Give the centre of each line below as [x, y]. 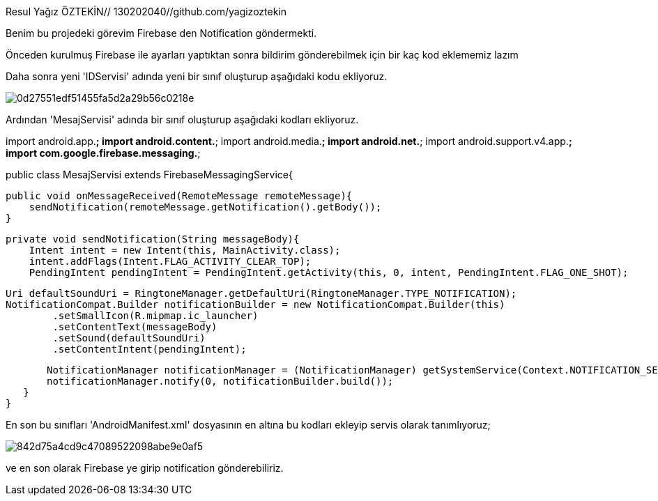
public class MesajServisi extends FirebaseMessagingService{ [149, 175]
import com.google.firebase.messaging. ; [103, 153]
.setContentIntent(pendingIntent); [150, 349]
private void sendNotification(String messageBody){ [153, 239]
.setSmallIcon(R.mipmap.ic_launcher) [155, 316]
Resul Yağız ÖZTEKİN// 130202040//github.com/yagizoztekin [146, 11]
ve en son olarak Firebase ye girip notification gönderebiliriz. [145, 468]
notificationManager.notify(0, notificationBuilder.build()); [220, 381]
